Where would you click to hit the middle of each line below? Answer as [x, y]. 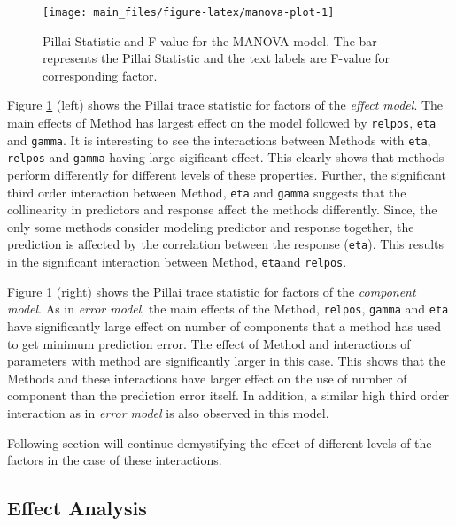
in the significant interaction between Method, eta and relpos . [177, 262]
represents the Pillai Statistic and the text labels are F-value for [216, 58]
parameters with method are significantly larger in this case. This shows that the [227, 361]
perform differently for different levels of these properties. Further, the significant [227, 174]
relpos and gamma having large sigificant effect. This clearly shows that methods [226, 157]
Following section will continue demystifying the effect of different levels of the [220, 442]
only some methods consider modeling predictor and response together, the [211, 226]
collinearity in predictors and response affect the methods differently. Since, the [222, 209]
